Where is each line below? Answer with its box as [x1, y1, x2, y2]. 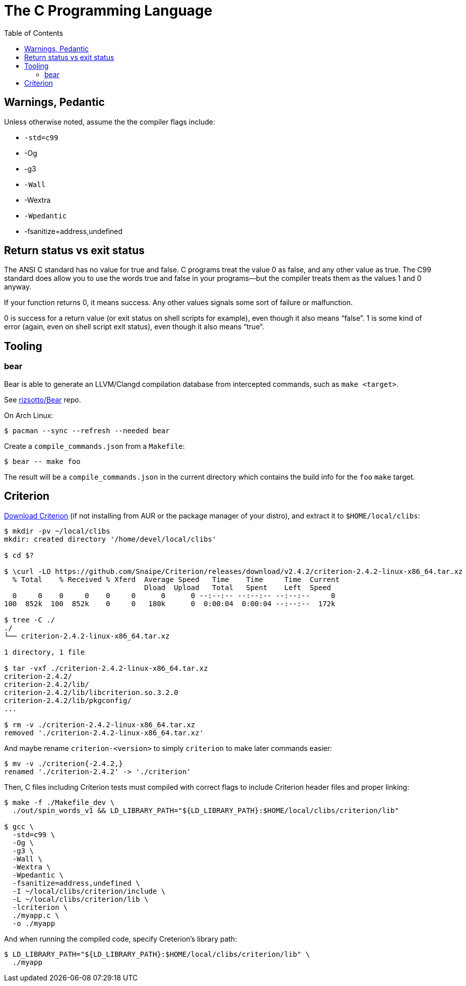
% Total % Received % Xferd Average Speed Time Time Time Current [12, 575, 340, 584]
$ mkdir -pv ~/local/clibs [4, 527, 110, 535]
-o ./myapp [12, 919, 55, 927]
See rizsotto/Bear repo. [4, 395, 81, 404]
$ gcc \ [4, 822, 34, 831]
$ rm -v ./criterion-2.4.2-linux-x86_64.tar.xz [4, 720, 195, 729]
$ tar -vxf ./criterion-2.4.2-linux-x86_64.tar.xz [4, 664, 208, 672]
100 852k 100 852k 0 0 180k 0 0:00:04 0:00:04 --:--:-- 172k [4, 599, 336, 608]
